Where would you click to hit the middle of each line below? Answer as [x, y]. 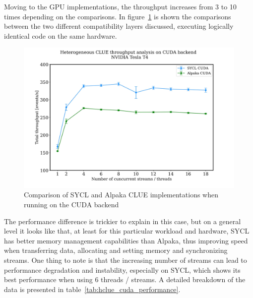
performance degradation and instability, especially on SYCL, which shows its [122, 269]
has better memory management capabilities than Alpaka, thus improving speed [126, 240]
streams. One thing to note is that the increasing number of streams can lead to [126, 260]
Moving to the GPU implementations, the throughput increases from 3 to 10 [120, 6]
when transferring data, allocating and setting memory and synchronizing [116, 250]
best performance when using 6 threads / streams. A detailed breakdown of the [125, 279]
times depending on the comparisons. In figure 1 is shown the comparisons [118, 16]
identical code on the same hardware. [61, 35]
